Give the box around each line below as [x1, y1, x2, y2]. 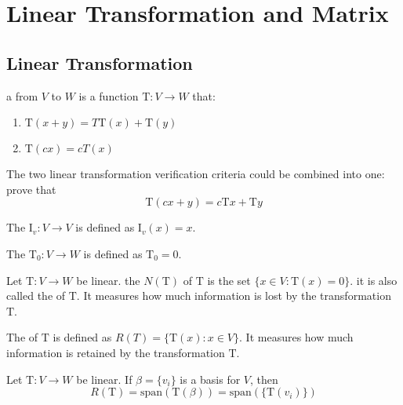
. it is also [350, 272, 398, 288]
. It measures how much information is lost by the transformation [76, 287, 391, 304]
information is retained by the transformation [6, 344, 225, 360]
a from [6, 87, 38, 104]
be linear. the [76, 272, 140, 288]
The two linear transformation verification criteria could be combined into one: [6, 166, 385, 182]
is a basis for [180, 370, 241, 387]
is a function [78, 87, 139, 104]
